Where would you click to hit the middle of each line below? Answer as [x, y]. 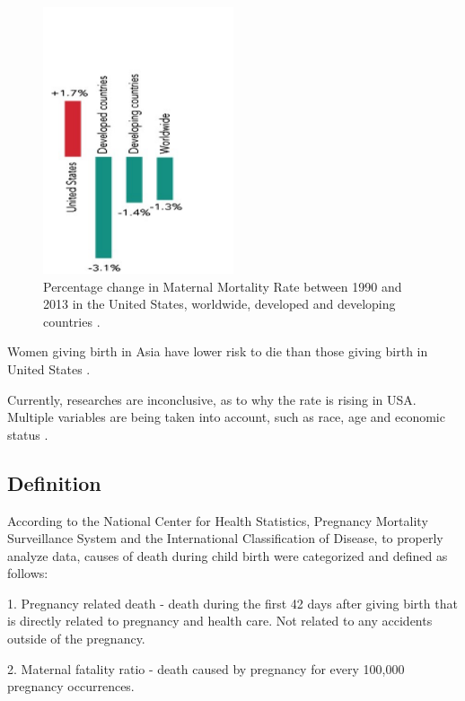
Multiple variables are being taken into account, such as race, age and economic [226, 417]
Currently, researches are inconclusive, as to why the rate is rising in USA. [212, 399]
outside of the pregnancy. [76, 639]
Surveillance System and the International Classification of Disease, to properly [225, 538]
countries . [72, 321]
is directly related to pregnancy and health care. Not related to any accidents [220, 621]
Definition [54, 482]
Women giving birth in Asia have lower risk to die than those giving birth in [218, 351]
